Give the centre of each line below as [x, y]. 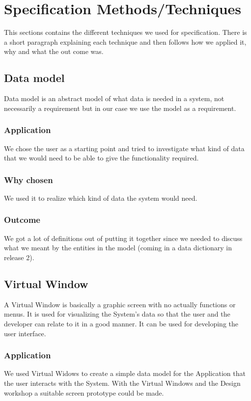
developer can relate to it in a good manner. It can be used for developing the [121, 323]
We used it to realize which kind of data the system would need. [101, 198]
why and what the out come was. [54, 51]
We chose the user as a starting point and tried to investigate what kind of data [124, 148]
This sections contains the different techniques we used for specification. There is [125, 32]
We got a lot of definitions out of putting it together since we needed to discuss [123, 238]
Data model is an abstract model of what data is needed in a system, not [114, 98]
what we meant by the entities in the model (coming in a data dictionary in [118, 248]
